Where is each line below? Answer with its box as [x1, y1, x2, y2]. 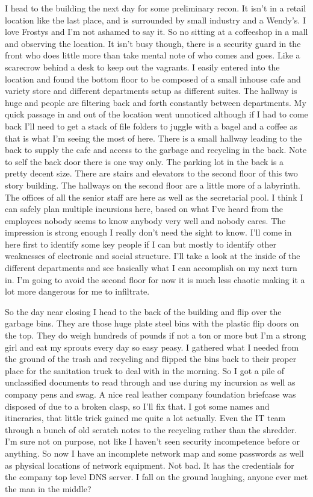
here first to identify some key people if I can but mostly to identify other [5, 237, 277, 250]
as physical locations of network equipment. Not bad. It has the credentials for [5, 458, 294, 471]
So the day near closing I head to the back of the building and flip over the [5, 305, 282, 317]
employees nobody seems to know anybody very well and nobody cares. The [5, 214, 286, 227]
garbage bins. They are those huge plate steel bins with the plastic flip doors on [5, 317, 299, 330]
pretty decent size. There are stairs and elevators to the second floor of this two [5, 167, 298, 180]
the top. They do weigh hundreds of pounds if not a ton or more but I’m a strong [5, 329, 306, 342]
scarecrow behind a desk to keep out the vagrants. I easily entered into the [5, 60, 280, 73]
